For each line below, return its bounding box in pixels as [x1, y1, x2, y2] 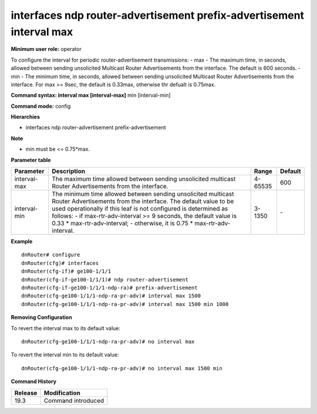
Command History [11, 378, 57, 385]
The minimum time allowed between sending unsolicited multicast [52, 190, 234, 198]
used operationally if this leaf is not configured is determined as [52, 205, 228, 213]
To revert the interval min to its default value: [11, 351, 119, 358]
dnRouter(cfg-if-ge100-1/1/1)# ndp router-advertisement [21, 276, 189, 283]
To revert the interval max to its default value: [11, 324, 120, 331]
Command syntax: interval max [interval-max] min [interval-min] [11, 91, 171, 99]
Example [11, 238, 33, 245]
